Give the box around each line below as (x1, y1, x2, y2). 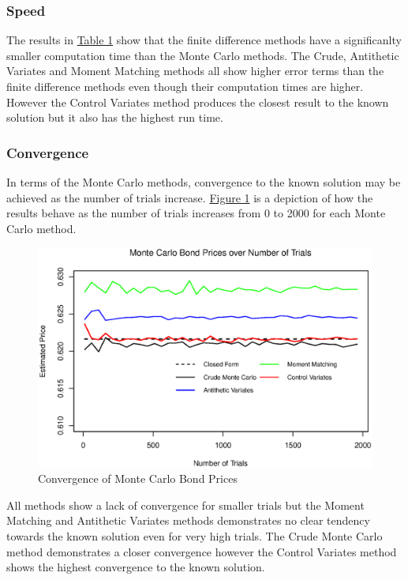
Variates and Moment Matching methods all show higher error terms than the (6, 62, 384, 79)
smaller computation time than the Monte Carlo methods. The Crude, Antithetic (6, 47, 399, 63)
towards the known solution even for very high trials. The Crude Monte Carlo (6, 528, 383, 544)
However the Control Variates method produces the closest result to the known (6, 93, 389, 110)
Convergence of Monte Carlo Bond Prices (38, 470, 238, 487)
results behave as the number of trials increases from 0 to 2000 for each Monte (6, 205, 386, 221)
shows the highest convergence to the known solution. (6, 559, 265, 575)
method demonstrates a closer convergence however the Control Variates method (6, 543, 397, 559)
